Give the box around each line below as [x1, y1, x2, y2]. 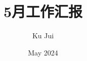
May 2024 [28, 47, 58, 57]
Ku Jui [32, 30, 54, 41]
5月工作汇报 [3, 1, 83, 22]
